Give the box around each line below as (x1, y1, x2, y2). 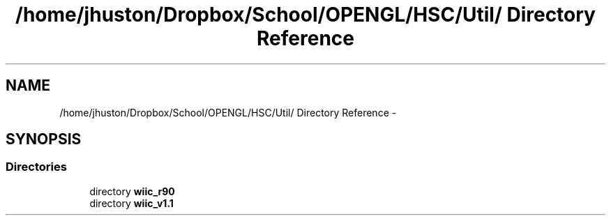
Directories (6, 160, 67, 174)
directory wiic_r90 (89, 185, 175, 197)
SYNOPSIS (6, 130, 82, 148)
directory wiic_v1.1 (89, 197, 174, 209)
